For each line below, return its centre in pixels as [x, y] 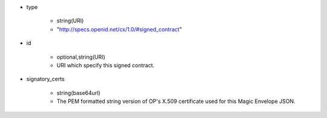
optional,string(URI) [81, 57]
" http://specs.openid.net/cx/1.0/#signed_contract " [119, 29]
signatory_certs [45, 79]
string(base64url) [78, 93]
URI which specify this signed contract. [105, 65]
